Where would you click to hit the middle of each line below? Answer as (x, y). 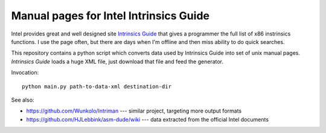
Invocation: (25, 73)
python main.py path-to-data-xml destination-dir (97, 86)
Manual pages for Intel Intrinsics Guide (110, 16)
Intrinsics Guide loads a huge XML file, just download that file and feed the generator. (117, 61)
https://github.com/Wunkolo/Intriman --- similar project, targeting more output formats (134, 111)
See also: (23, 100)
